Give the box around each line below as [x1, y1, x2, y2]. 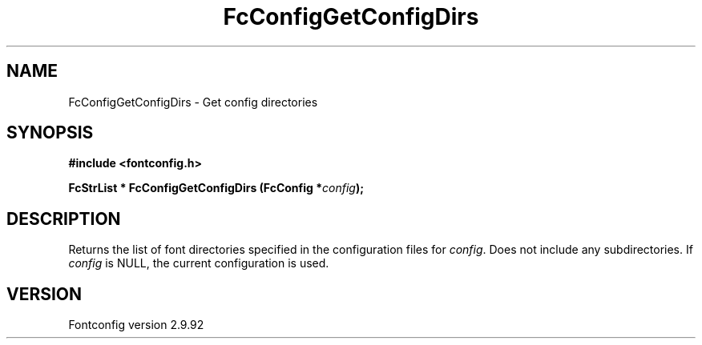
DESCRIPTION [6, 208, 121, 229]
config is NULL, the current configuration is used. [68, 256, 329, 271]
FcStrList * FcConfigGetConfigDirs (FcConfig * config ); [68, 181, 364, 195]
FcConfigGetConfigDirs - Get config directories [68, 94, 318, 109]
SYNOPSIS [6, 122, 94, 143]
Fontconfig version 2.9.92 [68, 318, 204, 332]
